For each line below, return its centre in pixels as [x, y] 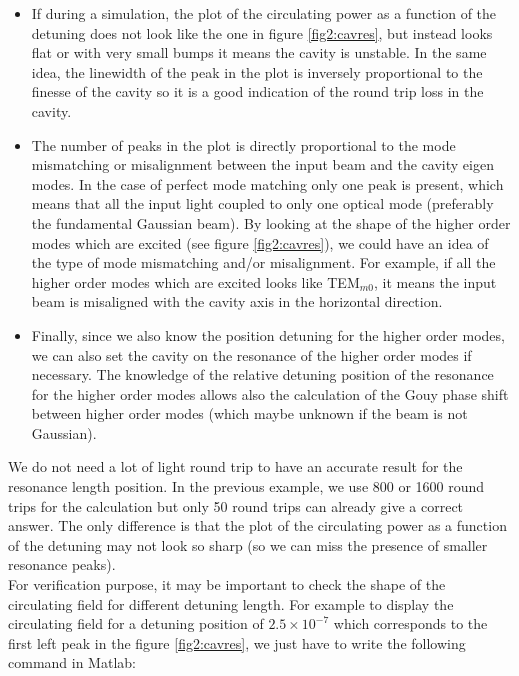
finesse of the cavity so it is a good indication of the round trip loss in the [257, 91]
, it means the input [435, 281]
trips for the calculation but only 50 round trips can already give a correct [236, 505]
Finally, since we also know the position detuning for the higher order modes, [268, 334]
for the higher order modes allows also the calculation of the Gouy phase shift [270, 393]
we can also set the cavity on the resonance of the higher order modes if [251, 354]
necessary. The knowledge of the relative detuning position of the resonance [262, 374]
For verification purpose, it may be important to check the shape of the [227, 584]
